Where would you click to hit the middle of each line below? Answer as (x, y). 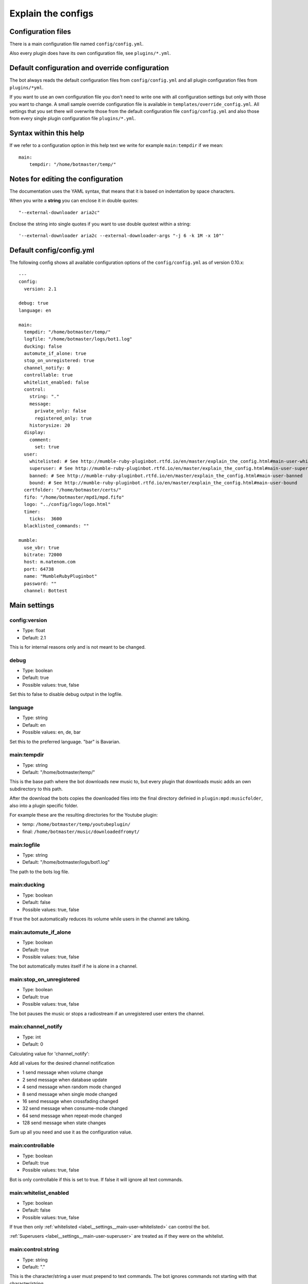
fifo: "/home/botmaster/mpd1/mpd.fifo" (74, 497)
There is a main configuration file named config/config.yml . (76, 44)
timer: (32, 512)
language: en (35, 310)
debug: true (34, 303)
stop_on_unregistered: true (59, 361)
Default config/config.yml (52, 250)
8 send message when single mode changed (70, 1094)
